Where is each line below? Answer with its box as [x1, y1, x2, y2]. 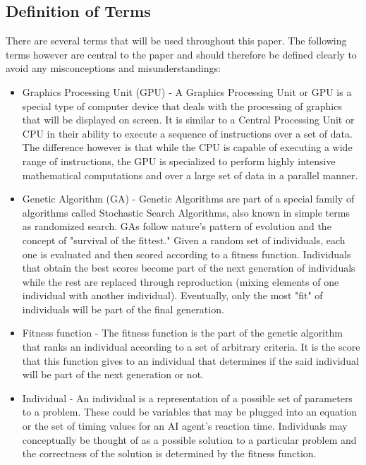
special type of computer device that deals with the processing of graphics [22, 98, 342, 113]
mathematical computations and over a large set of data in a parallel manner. [22, 167, 358, 182]
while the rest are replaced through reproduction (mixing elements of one [22, 274, 339, 289]
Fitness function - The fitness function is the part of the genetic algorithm [22, 325, 343, 340]
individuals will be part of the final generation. [22, 301, 224, 316]
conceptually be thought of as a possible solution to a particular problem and [22, 432, 357, 447]
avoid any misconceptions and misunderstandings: [6, 61, 221, 76]
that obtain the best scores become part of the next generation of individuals [22, 260, 355, 275]
